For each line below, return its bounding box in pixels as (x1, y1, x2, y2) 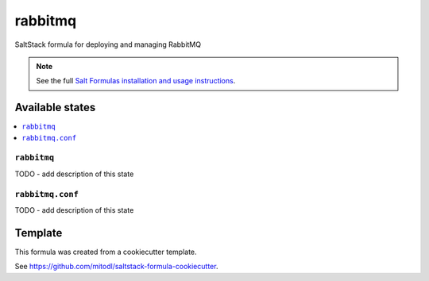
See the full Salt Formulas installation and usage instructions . (36, 76, 236, 86)
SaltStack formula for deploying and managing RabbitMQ (14, 40, 202, 49)
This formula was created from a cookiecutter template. (14, 247, 198, 256)
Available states (14, 101, 96, 114)
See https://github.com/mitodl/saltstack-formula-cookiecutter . (14, 262, 218, 271)
